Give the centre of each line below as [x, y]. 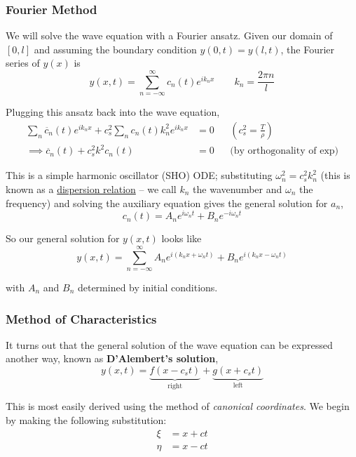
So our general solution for [63, 238]
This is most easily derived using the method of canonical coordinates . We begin [178, 406]
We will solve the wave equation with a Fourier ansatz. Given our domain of [169, 35]
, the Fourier [308, 49]
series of [23, 63]
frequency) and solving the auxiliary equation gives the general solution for [167, 203]
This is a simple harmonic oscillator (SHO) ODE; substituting [139, 175]
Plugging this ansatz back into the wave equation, [113, 112]
